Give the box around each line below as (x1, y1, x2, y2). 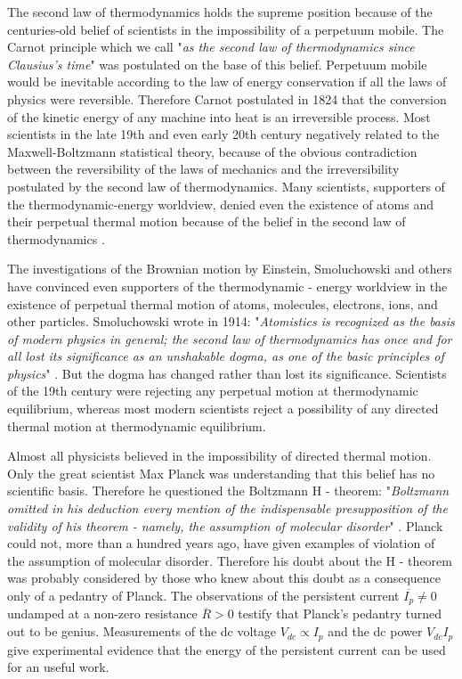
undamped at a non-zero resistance (7, 604, 198, 623)
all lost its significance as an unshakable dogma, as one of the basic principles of (7, 347, 444, 365)
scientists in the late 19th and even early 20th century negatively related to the (7, 125, 440, 143)
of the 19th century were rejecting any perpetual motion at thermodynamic (7, 381, 418, 400)
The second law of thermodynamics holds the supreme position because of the (7, 3, 433, 20)
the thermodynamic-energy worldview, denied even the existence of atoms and (7, 194, 434, 213)
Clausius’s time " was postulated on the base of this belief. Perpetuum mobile (7, 54, 427, 73)
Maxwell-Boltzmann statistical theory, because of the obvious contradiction (7, 142, 417, 160)
